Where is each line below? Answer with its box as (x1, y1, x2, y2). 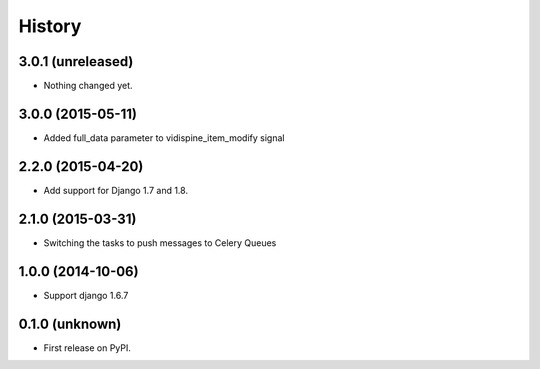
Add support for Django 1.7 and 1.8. (43, 184, 189, 196)
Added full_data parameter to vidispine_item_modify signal (43, 131, 285, 144)
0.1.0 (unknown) (18, 315, 122, 332)
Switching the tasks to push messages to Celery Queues (43, 236, 277, 249)
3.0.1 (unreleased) (18, 53, 134, 70)
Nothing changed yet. (43, 80, 134, 92)
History (18, 15, 82, 37)
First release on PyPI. (43, 341, 132, 354)
